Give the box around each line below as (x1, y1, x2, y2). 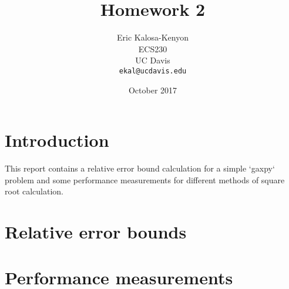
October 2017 (128, 83, 177, 96)
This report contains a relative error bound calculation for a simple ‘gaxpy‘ (5, 162, 275, 174)
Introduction (5, 128, 109, 152)
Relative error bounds (5, 220, 187, 244)
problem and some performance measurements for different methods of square (5, 173, 285, 186)
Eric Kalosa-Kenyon (116, 31, 189, 43)
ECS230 (138, 42, 167, 55)
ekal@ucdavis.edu (119, 66, 187, 75)
